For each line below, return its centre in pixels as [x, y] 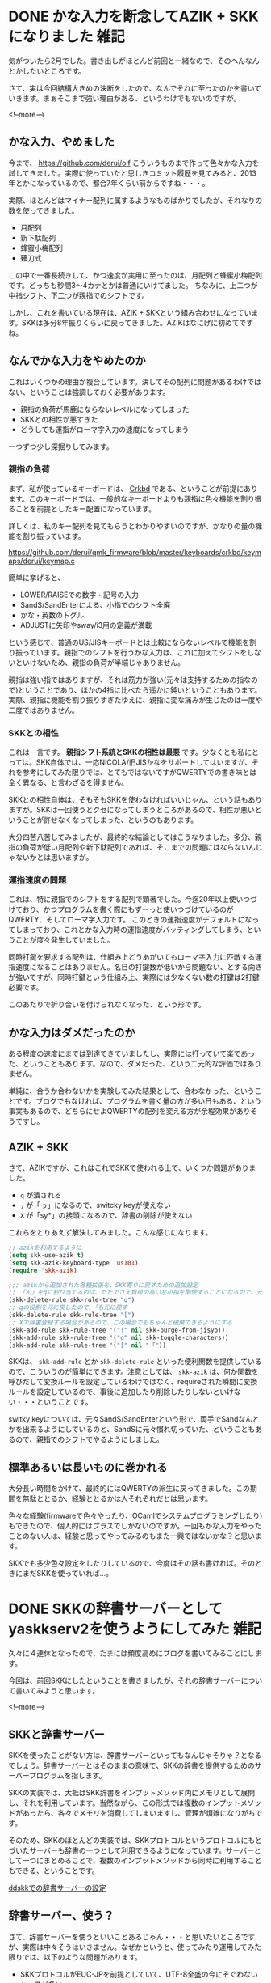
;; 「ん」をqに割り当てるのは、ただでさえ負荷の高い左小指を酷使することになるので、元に [138, 1292]
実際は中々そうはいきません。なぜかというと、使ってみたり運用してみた [142, 1947]
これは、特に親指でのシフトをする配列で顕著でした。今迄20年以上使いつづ [133, 900]
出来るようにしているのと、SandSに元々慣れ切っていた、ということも [139, 1430]
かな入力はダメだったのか [72, 1032]
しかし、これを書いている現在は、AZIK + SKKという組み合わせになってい [130, 312]
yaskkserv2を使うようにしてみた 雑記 [135, 1629]
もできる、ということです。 [54, 1871]
